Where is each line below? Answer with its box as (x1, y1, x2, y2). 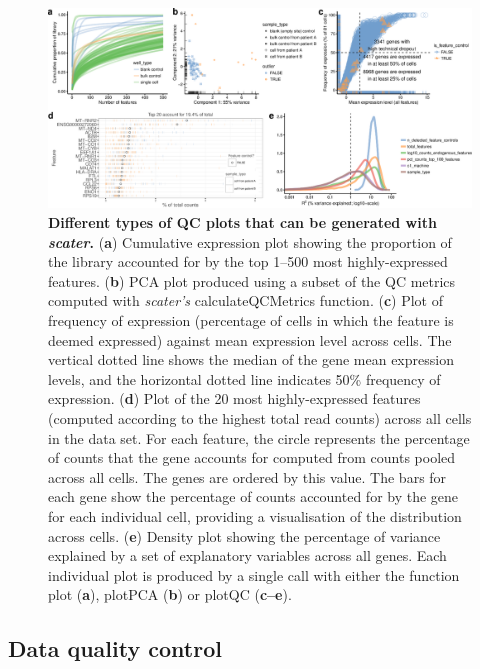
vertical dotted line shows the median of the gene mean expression (48, 349, 454, 370)
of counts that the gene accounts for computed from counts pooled (48, 447, 456, 468)
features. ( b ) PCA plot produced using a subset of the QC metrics (48, 270, 456, 291)
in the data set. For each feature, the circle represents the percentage (48, 427, 470, 448)
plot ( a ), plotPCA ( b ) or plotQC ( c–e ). (48, 584, 292, 605)
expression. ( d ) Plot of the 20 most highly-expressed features (48, 388, 421, 409)
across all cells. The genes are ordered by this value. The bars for (48, 466, 447, 487)
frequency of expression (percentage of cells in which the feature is (48, 309, 454, 330)
